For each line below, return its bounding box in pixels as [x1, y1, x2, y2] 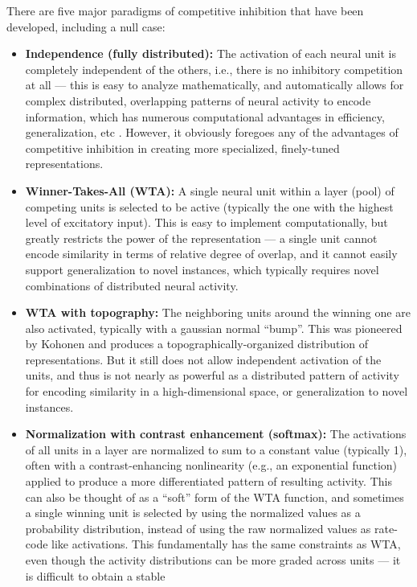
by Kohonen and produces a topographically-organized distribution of [25, 335, 369, 352]
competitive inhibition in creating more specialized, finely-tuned [25, 139, 340, 156]
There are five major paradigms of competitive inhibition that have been [6, 2, 364, 18]
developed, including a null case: [6, 18, 166, 35]
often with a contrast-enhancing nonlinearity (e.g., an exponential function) [25, 457, 398, 474]
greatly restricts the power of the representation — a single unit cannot [25, 229, 378, 246]
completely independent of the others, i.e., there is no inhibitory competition [25, 60, 403, 77]
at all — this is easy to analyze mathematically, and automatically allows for [25, 76, 404, 93]
